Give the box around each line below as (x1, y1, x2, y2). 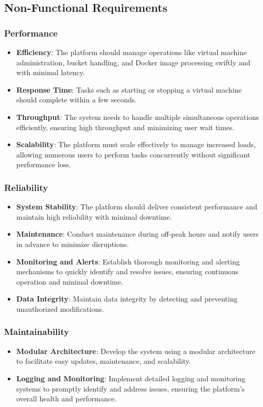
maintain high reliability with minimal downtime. (16, 211, 172, 222)
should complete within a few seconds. (16, 94, 137, 105)
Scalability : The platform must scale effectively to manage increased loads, (16, 139, 256, 150)
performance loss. (16, 159, 71, 170)
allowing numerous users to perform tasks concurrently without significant (16, 149, 250, 160)
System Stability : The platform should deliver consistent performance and (16, 201, 257, 212)
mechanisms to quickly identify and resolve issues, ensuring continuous (16, 266, 239, 277)
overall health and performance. (16, 393, 116, 404)
